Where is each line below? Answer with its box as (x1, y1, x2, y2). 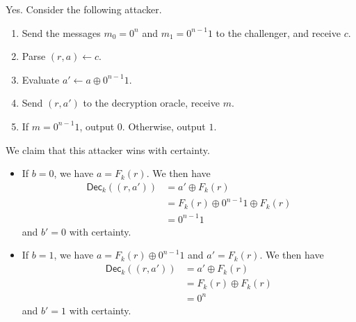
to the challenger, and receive (216, 25, 341, 40)
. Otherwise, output (122, 118, 206, 133)
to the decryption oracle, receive (83, 95, 220, 110)
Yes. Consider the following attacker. (6, 2, 162, 16)
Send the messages (22, 25, 101, 40)
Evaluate (22, 72, 60, 86)
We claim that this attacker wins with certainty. (6, 142, 210, 157)
